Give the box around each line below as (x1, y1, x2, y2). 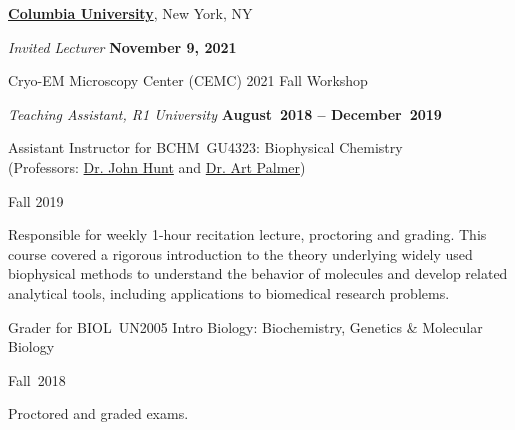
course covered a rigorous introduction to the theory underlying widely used (8, 243, 473, 264)
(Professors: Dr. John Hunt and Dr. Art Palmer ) (8, 156, 306, 177)
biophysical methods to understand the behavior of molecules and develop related (8, 263, 508, 284)
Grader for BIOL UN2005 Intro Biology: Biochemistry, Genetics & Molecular (8, 316, 483, 337)
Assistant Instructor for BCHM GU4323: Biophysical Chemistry (8, 137, 403, 158)
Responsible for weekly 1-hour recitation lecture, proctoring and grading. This (8, 224, 487, 245)
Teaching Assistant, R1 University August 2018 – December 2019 (8, 103, 442, 124)
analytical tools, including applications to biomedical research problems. (8, 282, 450, 303)
